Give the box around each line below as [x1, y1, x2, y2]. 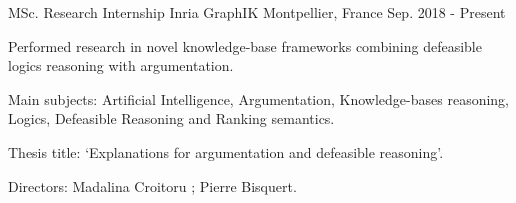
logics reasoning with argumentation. [8, 55, 234, 76]
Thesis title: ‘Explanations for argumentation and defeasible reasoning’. [8, 141, 444, 162]
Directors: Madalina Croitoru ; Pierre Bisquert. [8, 175, 297, 196]
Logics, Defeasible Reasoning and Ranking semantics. [8, 108, 335, 129]
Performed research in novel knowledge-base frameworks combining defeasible [8, 35, 482, 56]
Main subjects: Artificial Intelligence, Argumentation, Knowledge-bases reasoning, [8, 88, 510, 109]
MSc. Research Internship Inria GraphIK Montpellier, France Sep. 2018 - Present [8, 2, 506, 22]
